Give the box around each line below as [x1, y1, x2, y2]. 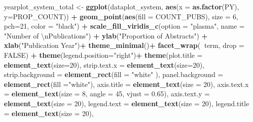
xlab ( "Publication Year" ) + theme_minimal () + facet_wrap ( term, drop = [4, 40, 245, 50]
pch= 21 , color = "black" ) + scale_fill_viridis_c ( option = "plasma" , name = [4, 21, 245, 31]
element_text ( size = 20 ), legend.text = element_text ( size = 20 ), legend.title [4, 98, 249, 108]
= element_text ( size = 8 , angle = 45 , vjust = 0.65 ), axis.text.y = [4, 88, 210, 99]
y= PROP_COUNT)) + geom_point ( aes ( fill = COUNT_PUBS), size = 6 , [4, 11, 238, 21]
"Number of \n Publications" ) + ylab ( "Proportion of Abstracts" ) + [4, 30, 208, 41]
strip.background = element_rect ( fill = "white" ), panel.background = [4, 69, 223, 80]
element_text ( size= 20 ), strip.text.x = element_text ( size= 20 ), [4, 59, 205, 70]
